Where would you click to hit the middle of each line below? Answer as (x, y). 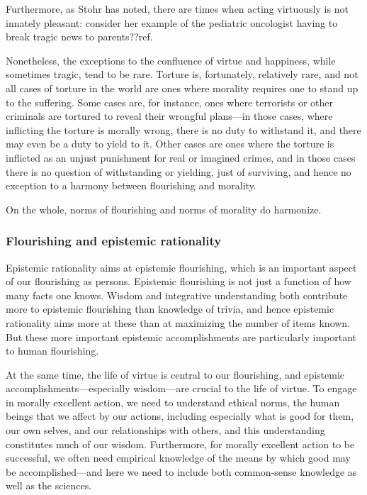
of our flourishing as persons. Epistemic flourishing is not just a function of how (179, 281)
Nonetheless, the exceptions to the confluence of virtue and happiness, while (171, 60)
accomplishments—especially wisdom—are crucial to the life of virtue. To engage (181, 388)
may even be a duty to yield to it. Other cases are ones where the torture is (170, 144)
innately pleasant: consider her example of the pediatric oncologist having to (172, 22)
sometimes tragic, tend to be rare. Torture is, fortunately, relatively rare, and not (182, 74)
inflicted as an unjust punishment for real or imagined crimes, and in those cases (181, 157)
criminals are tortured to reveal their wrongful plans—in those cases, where (169, 116)
